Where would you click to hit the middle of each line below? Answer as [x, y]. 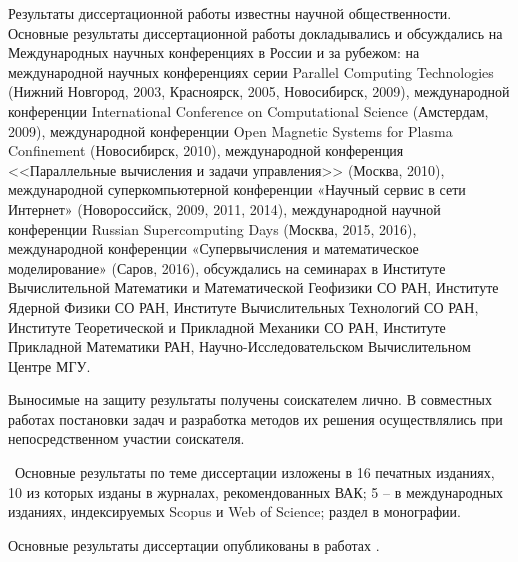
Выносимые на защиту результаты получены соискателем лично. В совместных [250, 399]
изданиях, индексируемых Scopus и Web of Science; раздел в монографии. [234, 511]
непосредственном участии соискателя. [126, 438]
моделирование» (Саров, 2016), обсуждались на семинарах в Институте [227, 267]
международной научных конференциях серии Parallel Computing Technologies [251, 71]
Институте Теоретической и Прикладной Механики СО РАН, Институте [227, 326]
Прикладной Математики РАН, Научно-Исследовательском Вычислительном [239, 346]
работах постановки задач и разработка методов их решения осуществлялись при [255, 418]
